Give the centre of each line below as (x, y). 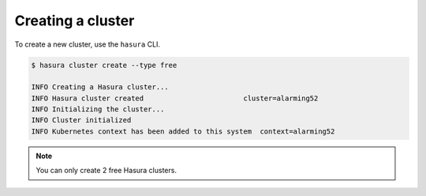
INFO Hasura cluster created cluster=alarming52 (175, 98)
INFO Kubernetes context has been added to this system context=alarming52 (183, 131)
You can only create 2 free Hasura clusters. (106, 171)
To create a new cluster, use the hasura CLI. (88, 44)
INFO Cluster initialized (81, 120)
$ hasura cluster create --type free (104, 65)
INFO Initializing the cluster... (98, 109)
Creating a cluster (75, 21)
